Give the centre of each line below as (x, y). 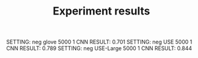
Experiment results (101, 11)
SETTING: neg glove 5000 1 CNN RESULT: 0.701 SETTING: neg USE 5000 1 (99, 42)
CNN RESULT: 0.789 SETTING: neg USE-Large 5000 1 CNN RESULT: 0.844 (99, 48)
